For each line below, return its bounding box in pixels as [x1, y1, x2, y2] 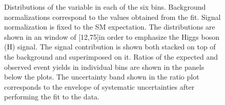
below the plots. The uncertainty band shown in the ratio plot [4, 71, 199, 82]
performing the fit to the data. [4, 91, 99, 102]
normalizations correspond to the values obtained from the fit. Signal [4, 11, 221, 22]
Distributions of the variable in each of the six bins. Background [4, 2, 206, 12]
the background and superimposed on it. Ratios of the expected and [4, 51, 218, 62]
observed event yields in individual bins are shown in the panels [4, 61, 204, 72]
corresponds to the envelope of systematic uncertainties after [4, 81, 195, 92]
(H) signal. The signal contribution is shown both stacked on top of [4, 41, 216, 52]
